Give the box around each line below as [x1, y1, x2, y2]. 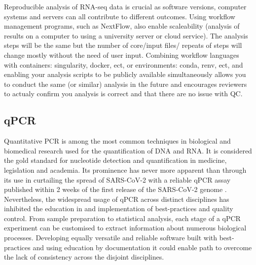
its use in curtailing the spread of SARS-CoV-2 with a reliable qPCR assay [4, 174, 231, 185]
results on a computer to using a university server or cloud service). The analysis [4, 30, 248, 40]
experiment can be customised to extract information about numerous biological [4, 223, 247, 233]
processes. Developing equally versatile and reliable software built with [4, 232, 218, 243]
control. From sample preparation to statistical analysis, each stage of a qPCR [4, 213, 241, 223]
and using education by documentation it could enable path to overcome [33, 242, 252, 252]
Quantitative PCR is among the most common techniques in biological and [4, 136, 231, 146]
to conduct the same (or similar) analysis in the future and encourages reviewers [4, 78, 247, 89]
